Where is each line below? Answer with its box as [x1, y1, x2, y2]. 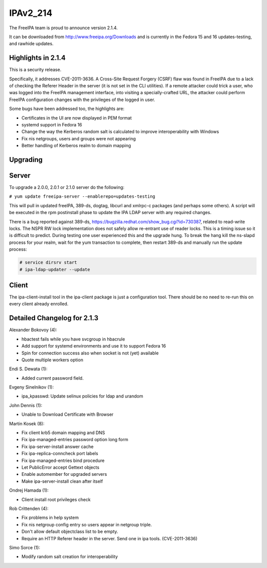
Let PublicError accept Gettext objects [21, 464, 100, 470]
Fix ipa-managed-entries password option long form [21, 437, 129, 443]
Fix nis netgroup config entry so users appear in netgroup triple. [21, 521, 152, 527]
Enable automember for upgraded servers [21, 471, 107, 477]
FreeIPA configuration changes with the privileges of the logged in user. [9, 97, 155, 103]
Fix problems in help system [21, 514, 79, 520]
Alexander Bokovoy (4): [9, 327, 57, 333]
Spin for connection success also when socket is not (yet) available [21, 350, 159, 356]
